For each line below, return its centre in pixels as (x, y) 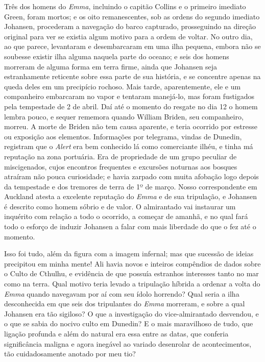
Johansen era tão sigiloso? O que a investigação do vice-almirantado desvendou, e (131, 313)
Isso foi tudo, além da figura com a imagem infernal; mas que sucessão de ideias (129, 254)
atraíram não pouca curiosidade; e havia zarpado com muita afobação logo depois (131, 176)
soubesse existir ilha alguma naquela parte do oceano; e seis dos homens (117, 56)
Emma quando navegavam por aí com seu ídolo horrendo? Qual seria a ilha (122, 293)
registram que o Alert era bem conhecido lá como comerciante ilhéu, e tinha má (129, 146)
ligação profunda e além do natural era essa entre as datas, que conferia (116, 333)
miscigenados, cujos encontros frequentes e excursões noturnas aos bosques (121, 166)
